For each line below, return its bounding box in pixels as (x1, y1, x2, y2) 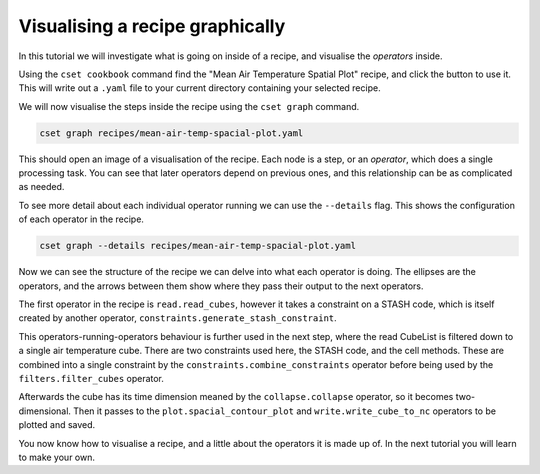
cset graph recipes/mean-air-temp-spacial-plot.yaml (39, 127, 304, 139)
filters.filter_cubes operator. (18, 372, 165, 384)
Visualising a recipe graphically (18, 15, 286, 37)
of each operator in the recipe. (18, 213, 145, 225)
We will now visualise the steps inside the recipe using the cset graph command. (18, 100, 360, 112)
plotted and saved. (18, 419, 96, 431)
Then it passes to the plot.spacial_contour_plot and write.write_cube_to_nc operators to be (73, 405, 497, 417)
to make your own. (18, 451, 95, 463)
